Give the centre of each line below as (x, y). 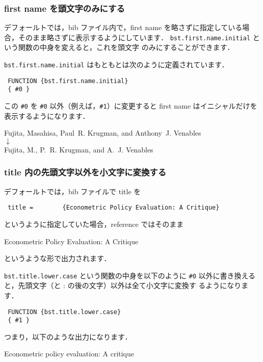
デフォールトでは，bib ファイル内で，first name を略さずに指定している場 (127, 27)
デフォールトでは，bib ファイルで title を (73, 191)
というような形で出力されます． (58, 258)
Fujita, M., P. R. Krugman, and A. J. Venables (79, 149)
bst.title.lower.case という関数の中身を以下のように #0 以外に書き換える (130, 275)
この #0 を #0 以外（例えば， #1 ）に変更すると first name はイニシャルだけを (131, 106)
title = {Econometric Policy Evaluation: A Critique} (114, 208)
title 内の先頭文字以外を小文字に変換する (85, 172)
